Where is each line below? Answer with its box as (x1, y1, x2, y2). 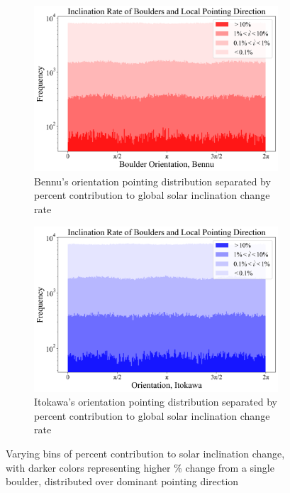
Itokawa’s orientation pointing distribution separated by (34, 394, 278, 409)
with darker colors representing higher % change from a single (6, 460, 274, 475)
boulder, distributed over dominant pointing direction (6, 474, 239, 489)
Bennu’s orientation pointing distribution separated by (34, 173, 271, 188)
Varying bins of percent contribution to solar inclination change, (6, 446, 285, 461)
